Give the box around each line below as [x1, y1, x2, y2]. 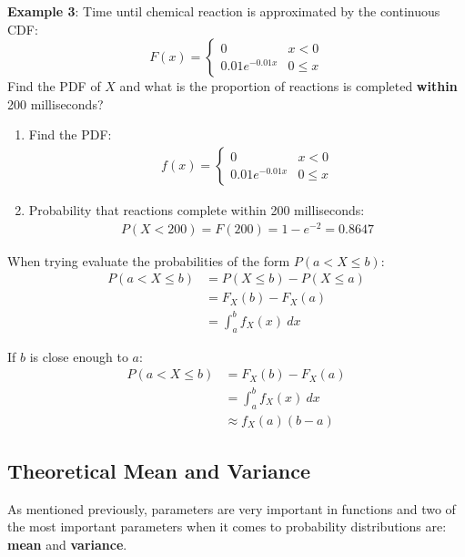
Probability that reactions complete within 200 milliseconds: [28, 201, 365, 219]
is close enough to [29, 346, 128, 366]
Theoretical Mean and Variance [7, 457, 311, 485]
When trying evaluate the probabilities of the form [7, 251, 290, 270]
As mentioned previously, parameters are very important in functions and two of [7, 499, 456, 518]
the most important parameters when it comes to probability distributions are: [7, 517, 447, 536]
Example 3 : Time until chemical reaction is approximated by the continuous [7, 2, 440, 20]
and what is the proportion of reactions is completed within [119, 77, 458, 96]
